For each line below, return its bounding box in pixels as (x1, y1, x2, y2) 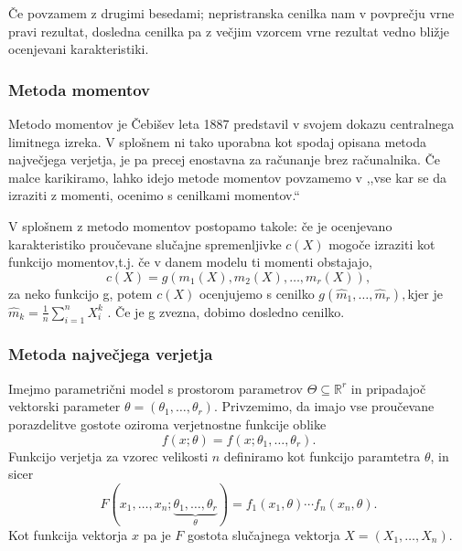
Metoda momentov (8, 78, 151, 101)
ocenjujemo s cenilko (199, 283, 315, 302)
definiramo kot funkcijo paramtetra (223, 446, 421, 465)
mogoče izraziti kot (328, 234, 435, 253)
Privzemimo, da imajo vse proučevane (221, 397, 435, 416)
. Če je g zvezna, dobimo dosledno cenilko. (107, 302, 345, 321)
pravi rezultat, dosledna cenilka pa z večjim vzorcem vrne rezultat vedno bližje (8, 21, 450, 40)
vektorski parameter (8, 397, 121, 416)
